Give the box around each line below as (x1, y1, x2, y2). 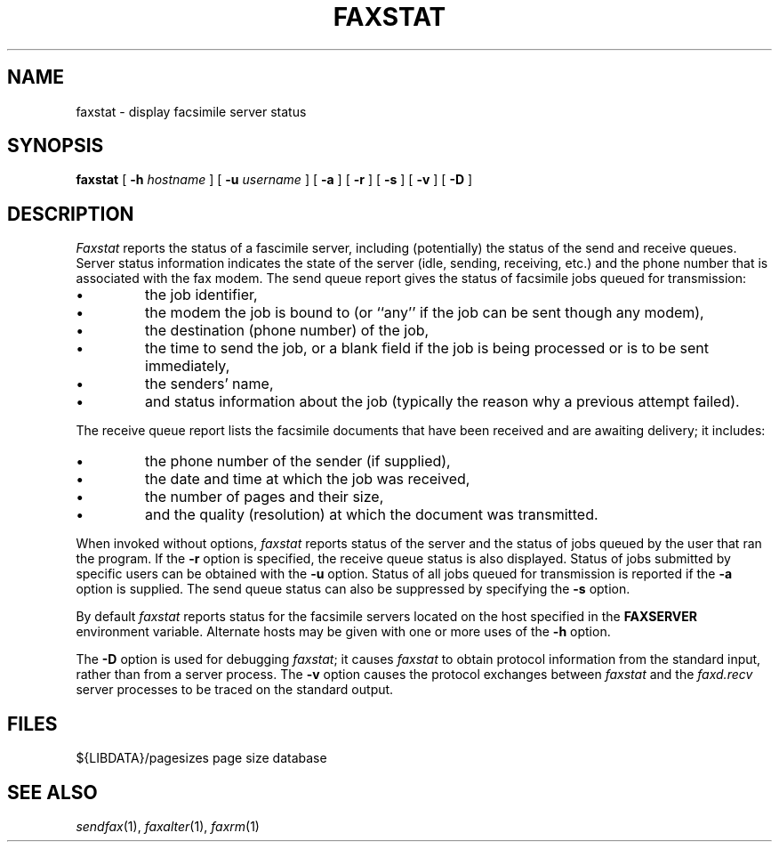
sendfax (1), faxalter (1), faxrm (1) (76, 818, 260, 834)
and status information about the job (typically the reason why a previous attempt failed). (145, 392, 740, 411)
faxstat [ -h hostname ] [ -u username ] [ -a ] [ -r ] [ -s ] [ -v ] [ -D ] (76, 172, 473, 188)
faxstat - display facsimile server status (76, 103, 307, 119)
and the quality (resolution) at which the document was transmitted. (145, 505, 598, 524)
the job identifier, (145, 286, 258, 304)
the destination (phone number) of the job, (145, 321, 430, 340)
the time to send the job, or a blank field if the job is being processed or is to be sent (145, 339, 709, 358)
